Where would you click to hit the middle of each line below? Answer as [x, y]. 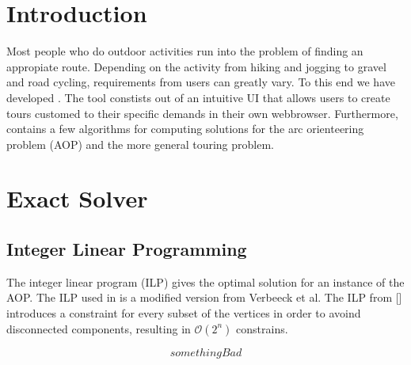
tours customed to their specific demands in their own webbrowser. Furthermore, [202, 113]
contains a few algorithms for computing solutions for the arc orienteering [185, 129]
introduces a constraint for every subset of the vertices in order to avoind [184, 313]
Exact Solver [77, 198]
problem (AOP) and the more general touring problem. [140, 144]
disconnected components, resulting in [99, 328]
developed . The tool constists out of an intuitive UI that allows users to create [198, 97]
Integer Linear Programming [127, 249]
